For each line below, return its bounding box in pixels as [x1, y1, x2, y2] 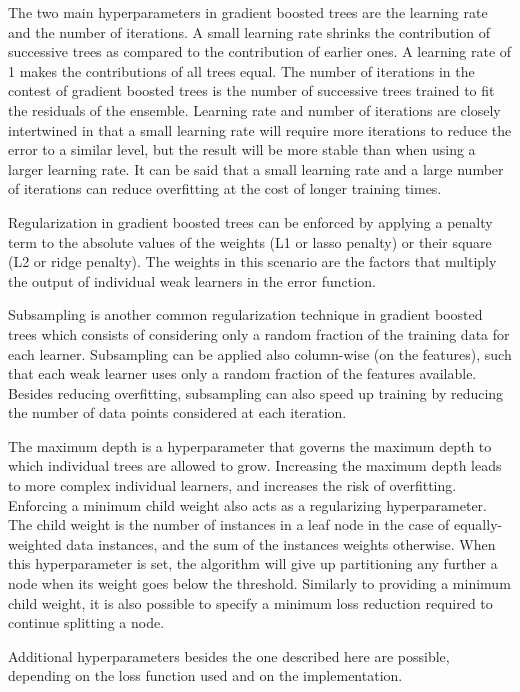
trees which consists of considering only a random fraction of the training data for [8, 323, 510, 344]
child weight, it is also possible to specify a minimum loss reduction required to [8, 592, 493, 613]
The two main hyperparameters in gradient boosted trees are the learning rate [8, 2, 488, 22]
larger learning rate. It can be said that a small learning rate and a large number [8, 158, 504, 179]
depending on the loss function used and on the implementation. [8, 665, 403, 686]
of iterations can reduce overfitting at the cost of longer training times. [8, 178, 442, 199]
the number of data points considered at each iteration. [8, 402, 347, 423]
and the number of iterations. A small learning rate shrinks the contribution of [8, 21, 491, 42]
